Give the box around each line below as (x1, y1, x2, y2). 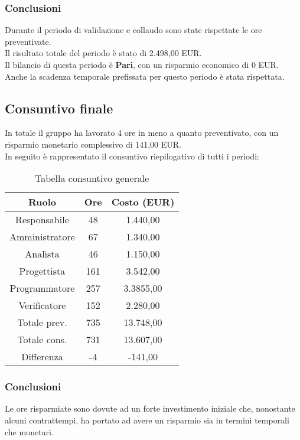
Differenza (21, 350, 63, 364)
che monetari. (5, 425, 54, 438)
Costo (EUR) (111, 195, 175, 209)
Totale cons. (17, 333, 67, 347)
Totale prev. (17, 315, 67, 330)
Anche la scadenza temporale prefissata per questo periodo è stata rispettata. (5, 70, 285, 82)
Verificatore (18, 298, 66, 312)
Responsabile (15, 213, 69, 227)
